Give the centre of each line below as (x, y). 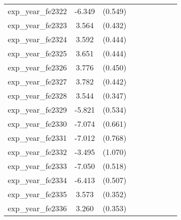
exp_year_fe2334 (37, 180)
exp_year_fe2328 (37, 95)
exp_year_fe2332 (37, 152)
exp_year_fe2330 (37, 124)
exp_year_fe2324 (37, 39)
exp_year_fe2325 (37, 53)
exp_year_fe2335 (37, 194)
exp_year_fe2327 (37, 81)
